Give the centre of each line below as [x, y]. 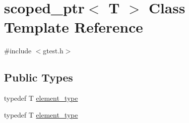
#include [18, 51]
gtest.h [53, 51]
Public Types [39, 77]
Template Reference [74, 27]
